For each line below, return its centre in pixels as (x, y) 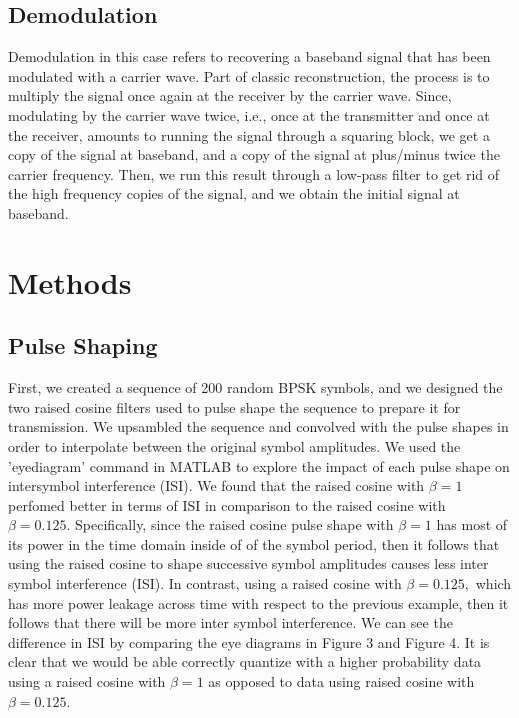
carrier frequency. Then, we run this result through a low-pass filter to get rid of (254, 173)
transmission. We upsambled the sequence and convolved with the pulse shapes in (258, 426)
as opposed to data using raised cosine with (341, 681)
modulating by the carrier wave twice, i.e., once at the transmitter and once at (249, 114)
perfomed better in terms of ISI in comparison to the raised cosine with (227, 504)
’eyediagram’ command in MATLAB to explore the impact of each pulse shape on (259, 465)
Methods (70, 281)
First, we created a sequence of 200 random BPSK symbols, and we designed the (255, 387)
